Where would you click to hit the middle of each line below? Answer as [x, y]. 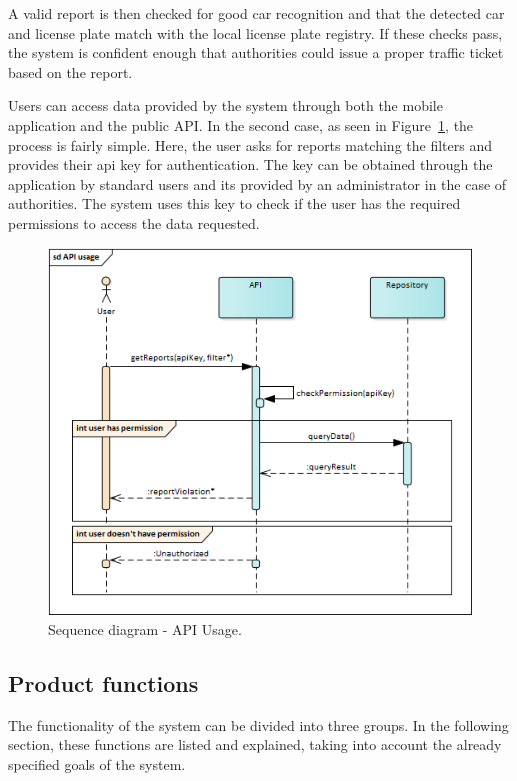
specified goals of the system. [97, 763]
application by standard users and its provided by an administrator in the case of [257, 183]
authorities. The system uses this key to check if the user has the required [234, 203]
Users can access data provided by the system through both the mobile [225, 105]
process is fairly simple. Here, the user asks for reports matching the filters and [250, 144]
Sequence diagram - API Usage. [145, 628]
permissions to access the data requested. [134, 222]
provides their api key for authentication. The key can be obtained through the [250, 164]
